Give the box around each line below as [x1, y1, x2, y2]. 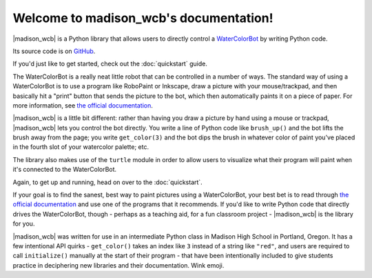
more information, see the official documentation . [12, 101, 153, 110]
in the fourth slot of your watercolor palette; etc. [12, 143, 149, 151]
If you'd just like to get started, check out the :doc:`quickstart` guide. [12, 59, 208, 68]
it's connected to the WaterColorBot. [12, 166, 117, 174]
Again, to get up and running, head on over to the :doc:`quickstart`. [12, 178, 203, 186]
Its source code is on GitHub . [12, 47, 96, 55]
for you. [12, 219, 35, 228]
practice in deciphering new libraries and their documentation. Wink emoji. [12, 261, 225, 269]
